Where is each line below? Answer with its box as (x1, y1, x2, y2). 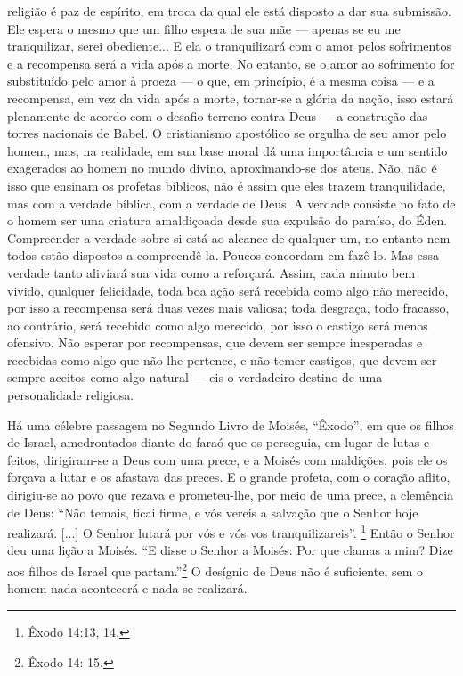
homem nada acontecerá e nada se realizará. (7, 579, 248, 598)
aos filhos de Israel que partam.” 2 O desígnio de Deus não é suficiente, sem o (7, 559, 424, 580)
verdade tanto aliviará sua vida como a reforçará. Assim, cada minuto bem (7, 263, 416, 281)
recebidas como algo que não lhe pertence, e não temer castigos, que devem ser (7, 350, 437, 369)
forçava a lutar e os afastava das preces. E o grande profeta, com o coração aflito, (7, 468, 451, 486)
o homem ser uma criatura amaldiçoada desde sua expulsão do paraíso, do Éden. (7, 211, 448, 230)
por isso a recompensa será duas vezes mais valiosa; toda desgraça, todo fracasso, (7, 298, 450, 317)
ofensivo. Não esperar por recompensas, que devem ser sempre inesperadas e (7, 333, 423, 352)
